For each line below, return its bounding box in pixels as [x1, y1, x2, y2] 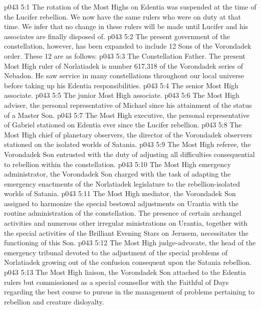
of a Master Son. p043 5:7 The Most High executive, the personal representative [4, 109, 250, 120]
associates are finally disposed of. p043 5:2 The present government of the [4, 31, 230, 41]
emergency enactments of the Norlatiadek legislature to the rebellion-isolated [4, 178, 240, 189]
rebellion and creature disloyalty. [4, 296, 104, 306]
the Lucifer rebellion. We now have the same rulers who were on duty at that [4, 11, 241, 22]
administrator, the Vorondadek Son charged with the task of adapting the [4, 169, 231, 179]
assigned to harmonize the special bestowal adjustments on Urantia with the [4, 198, 238, 208]
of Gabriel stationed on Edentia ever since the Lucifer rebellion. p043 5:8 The [4, 119, 242, 130]
